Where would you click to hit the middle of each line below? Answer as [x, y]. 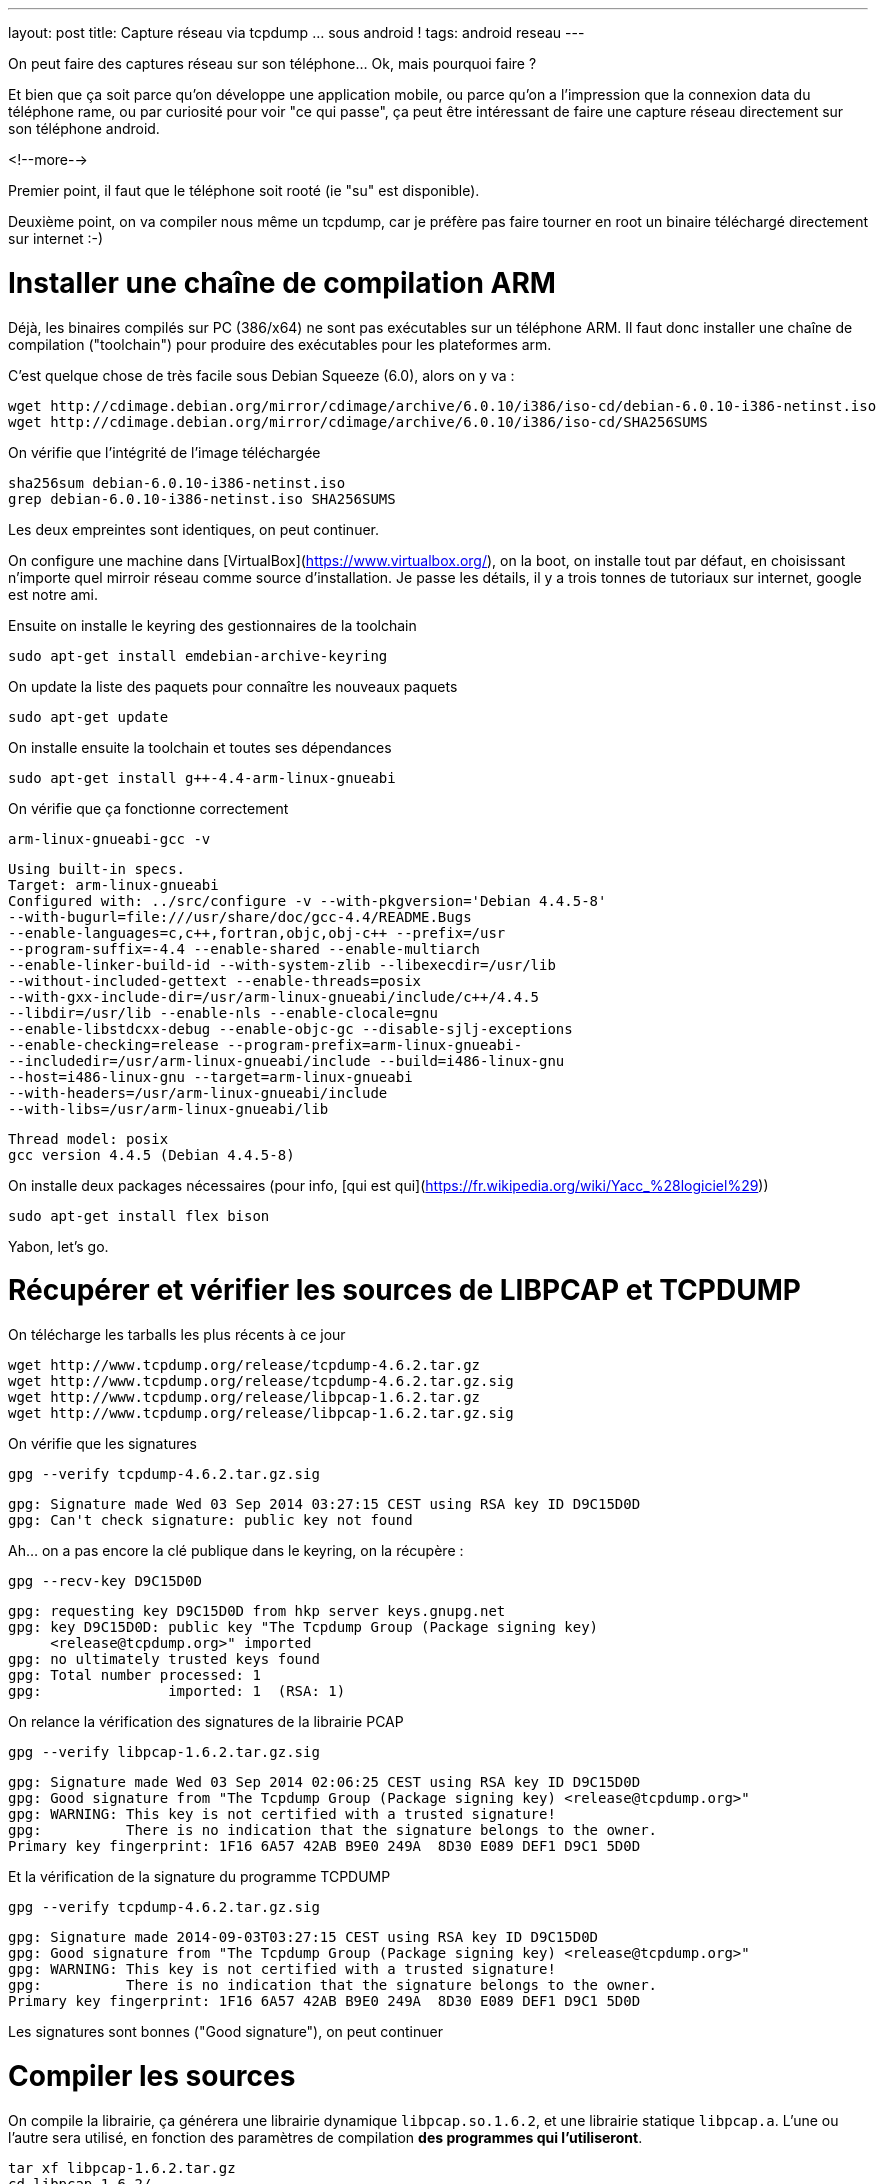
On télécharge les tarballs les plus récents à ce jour [177, 1334]
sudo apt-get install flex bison [139, 1215]
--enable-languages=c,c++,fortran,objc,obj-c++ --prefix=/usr [257, 932]
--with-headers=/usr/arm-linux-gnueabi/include [198, 1092]
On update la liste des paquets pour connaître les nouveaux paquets [233, 686]
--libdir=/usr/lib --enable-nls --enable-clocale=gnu [223, 1012]
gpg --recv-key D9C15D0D [105, 1581]
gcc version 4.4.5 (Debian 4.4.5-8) [151, 1154]
